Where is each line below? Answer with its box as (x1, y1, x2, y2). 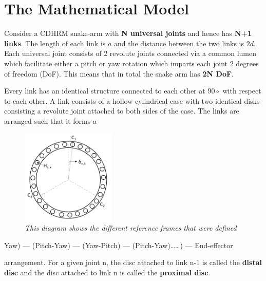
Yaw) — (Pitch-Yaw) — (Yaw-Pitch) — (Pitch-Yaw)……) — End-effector (4, 239, 233, 250)
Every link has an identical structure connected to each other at (4, 85, 205, 96)
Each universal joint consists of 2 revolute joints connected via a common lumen (4, 48, 257, 59)
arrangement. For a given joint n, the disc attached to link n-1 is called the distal (4, 257, 262, 268)
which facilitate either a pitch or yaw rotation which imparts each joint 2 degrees (4, 58, 259, 68)
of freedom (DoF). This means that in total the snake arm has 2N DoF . (4, 68, 234, 79)
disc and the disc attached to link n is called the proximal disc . (4, 267, 211, 277)
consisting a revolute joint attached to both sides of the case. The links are (4, 105, 239, 116)
